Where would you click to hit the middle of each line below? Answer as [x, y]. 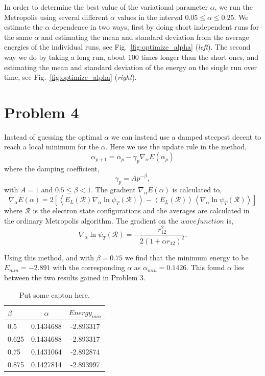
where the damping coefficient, [52, 168]
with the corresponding [89, 267]
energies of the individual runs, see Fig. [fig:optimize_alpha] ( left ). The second [127, 47]
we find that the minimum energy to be [187, 257]
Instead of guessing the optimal [53, 136]
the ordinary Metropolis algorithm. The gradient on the [91, 220]
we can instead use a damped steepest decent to [186, 136]
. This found [206, 267]
